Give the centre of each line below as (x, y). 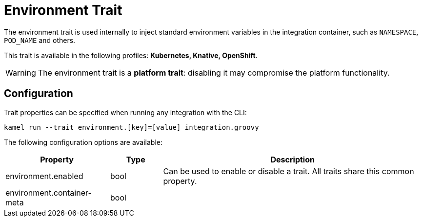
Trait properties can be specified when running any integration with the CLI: (125, 112)
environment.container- (49, 192)
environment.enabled (44, 176)
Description (292, 159)
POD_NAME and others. (40, 40)
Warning (21, 72)
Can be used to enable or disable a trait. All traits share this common (289, 171)
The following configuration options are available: (83, 142)
